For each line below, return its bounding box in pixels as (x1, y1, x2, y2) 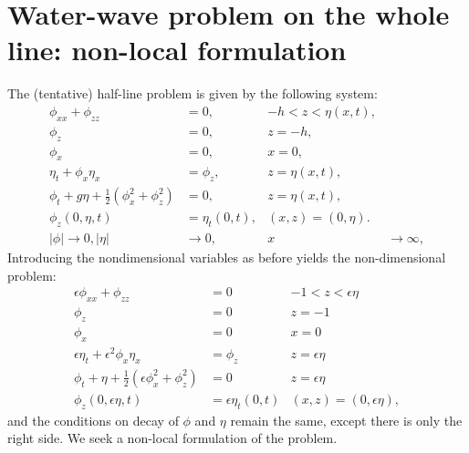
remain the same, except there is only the (230, 410, 463, 429)
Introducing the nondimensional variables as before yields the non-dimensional (7, 248, 446, 267)
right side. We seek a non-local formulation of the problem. (7, 428, 338, 448)
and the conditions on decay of (7, 410, 179, 429)
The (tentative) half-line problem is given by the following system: (7, 84, 378, 103)
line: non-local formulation (7, 31, 347, 68)
